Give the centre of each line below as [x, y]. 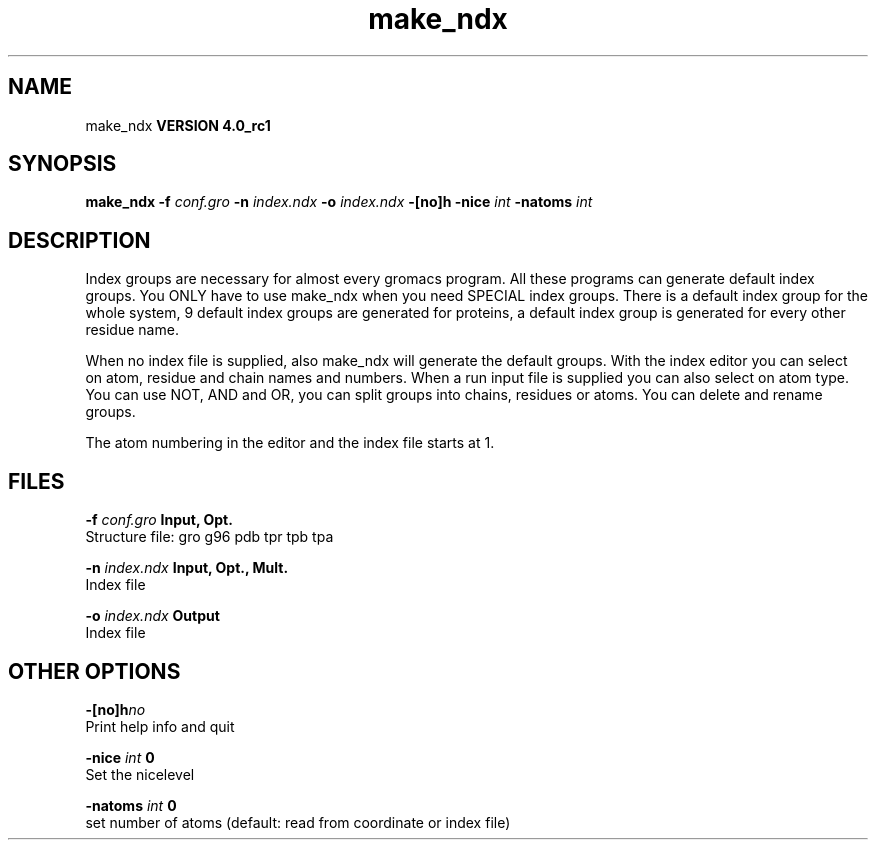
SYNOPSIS [62, 164]
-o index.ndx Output [152, 616]
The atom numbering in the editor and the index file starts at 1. [290, 443]
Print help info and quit [160, 726]
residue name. [132, 330]
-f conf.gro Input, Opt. [159, 520]
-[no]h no [115, 709]
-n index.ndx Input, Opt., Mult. [187, 568]
